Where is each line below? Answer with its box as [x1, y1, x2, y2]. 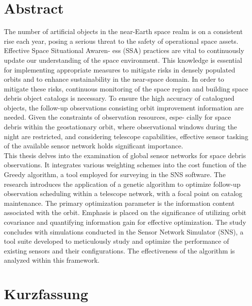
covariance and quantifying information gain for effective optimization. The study [4, 217, 246, 227]
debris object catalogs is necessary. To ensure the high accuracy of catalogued [4, 93, 235, 103]
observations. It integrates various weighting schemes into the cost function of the [4, 160, 247, 170]
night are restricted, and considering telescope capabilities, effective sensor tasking [4, 131, 249, 141]
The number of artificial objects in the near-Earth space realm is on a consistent [4, 26, 243, 36]
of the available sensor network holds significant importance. [4, 141, 184, 151]
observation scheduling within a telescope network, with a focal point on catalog [4, 188, 243, 198]
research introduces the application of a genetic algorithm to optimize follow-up [4, 179, 241, 189]
